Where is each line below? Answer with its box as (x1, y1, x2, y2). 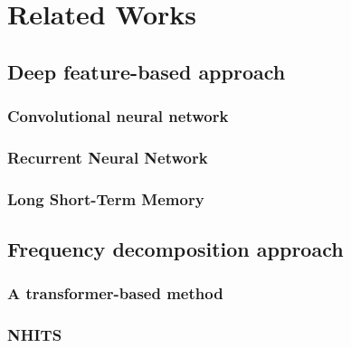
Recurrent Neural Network (7, 146, 208, 168)
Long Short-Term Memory (7, 187, 204, 210)
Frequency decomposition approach (7, 235, 344, 263)
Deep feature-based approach (7, 57, 286, 85)
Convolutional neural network (7, 105, 229, 127)
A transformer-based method (7, 282, 223, 305)
